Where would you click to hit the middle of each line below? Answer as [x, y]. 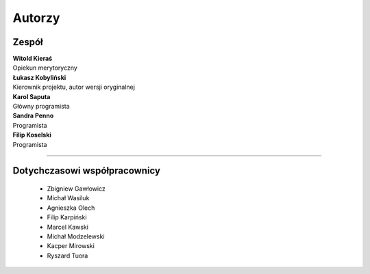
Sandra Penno [33, 115]
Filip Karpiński [67, 217]
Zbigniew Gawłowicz [76, 189]
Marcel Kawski [68, 227]
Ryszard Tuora [67, 256]
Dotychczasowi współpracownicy [87, 171]
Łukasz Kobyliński [39, 77]
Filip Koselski [32, 135]
